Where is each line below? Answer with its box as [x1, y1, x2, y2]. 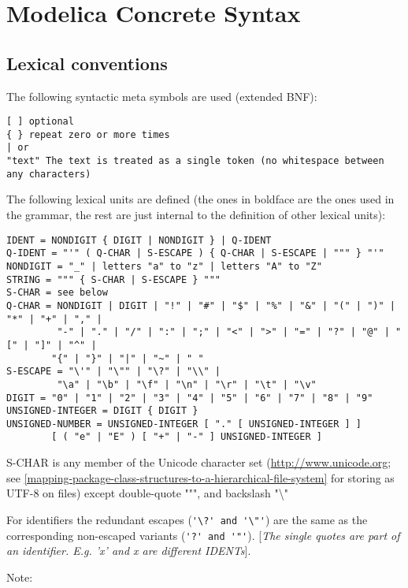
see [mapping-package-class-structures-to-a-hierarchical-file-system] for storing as [6, 469, 395, 486]
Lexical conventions [6, 50, 168, 75]
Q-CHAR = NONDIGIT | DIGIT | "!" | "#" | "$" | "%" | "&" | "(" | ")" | [6, 300, 395, 311]
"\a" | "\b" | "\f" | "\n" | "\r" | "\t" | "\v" [57, 378, 317, 390]
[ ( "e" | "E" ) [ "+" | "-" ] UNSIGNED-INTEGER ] [51, 431, 322, 443]
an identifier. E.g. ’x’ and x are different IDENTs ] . [6, 542, 251, 559]
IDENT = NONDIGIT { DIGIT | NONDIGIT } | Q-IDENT [6, 234, 272, 246]
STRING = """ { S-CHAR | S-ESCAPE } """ [6, 274, 221, 285]
